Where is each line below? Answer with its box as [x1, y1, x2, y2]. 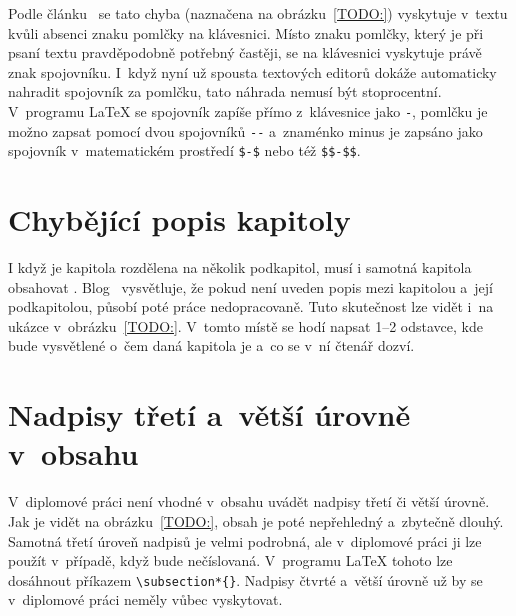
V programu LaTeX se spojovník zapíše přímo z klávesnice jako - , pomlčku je [8, 100, 488, 121]
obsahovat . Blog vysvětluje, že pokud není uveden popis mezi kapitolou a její [8, 276, 494, 297]
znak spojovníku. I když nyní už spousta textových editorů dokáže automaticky [8, 61, 497, 82]
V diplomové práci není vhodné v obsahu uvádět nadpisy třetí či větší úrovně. [8, 491, 490, 512]
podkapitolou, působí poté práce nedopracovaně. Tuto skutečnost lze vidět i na [8, 296, 494, 317]
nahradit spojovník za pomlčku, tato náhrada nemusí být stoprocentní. [8, 81, 442, 102]
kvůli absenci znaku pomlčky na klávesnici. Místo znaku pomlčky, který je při [8, 22, 484, 43]
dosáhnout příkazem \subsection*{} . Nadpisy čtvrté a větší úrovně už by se [8, 569, 483, 590]
